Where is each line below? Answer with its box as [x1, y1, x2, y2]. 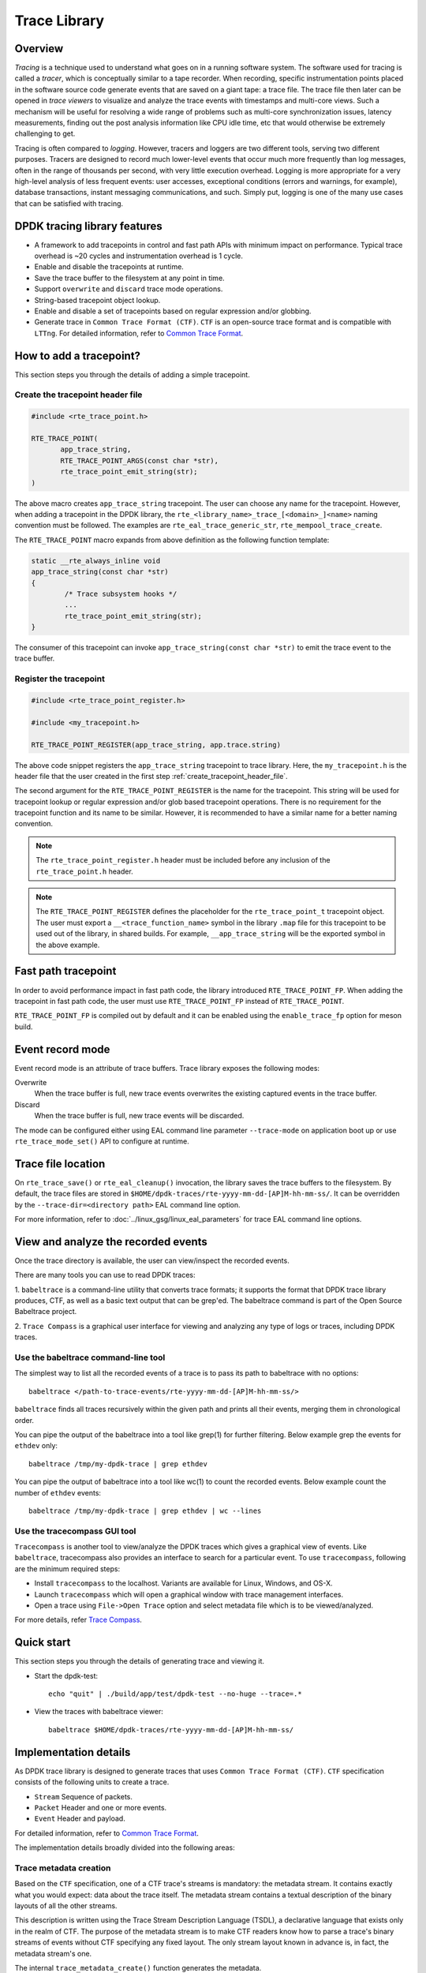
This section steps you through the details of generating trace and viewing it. [14, 1657, 264, 1666]
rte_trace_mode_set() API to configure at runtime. [14, 1136, 189, 1146]
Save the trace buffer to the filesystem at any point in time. [34, 273, 225, 283]
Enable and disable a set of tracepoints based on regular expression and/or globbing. [34, 306, 312, 316]
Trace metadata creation [14, 1863, 111, 1874]
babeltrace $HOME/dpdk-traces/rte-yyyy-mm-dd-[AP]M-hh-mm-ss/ [48, 1725, 294, 1734]
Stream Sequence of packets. [34, 1791, 133, 1801]
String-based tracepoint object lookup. [34, 295, 161, 305]
